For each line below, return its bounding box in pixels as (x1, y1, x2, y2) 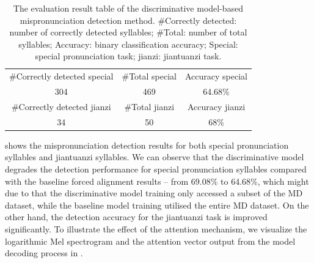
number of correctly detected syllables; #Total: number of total (9, 26, 247, 39)
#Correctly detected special (9, 70, 114, 83)
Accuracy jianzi (187, 100, 246, 113)
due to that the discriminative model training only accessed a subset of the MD (5, 187, 303, 199)
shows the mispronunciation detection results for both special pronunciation (5, 138, 289, 151)
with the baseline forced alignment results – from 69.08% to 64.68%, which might (5, 174, 309, 187)
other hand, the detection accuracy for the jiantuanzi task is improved (5, 210, 268, 223)
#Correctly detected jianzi (11, 100, 111, 113)
